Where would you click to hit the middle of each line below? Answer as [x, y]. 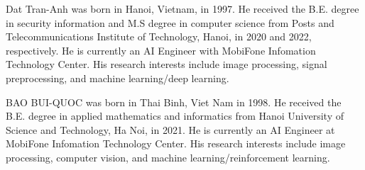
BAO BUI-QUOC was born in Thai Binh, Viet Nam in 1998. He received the [174, 102]
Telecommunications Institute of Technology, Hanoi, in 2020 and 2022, [159, 36]
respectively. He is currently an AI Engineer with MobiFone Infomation [161, 50]
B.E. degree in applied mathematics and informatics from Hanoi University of [175, 116]
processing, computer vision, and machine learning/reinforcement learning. [168, 157]
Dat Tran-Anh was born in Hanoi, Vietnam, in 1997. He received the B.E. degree [182, 8]
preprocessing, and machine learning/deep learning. [118, 78]
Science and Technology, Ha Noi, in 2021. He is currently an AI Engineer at [170, 129]
